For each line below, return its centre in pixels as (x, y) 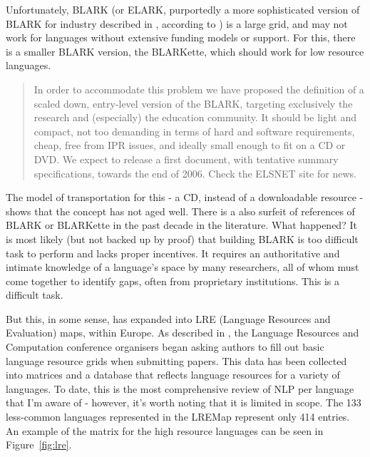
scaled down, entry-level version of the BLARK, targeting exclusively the (193, 103)
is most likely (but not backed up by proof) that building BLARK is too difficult (182, 238)
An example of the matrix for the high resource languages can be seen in (165, 430)
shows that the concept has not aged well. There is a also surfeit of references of (180, 211)
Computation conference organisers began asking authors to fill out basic (165, 347)
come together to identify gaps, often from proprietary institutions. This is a (173, 281)
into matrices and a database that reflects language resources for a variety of (173, 375)
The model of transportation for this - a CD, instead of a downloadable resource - (185, 197)
